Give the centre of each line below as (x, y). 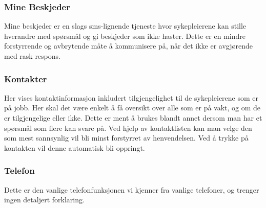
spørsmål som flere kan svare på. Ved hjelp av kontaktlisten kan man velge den (128, 128)
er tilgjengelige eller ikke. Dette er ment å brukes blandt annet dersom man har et (133, 118)
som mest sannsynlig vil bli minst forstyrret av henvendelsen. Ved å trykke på (126, 138)
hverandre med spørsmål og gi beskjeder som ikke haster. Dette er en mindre (125, 36)
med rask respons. (32, 56)
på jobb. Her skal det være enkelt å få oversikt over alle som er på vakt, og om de (132, 108)
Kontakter (26, 78)
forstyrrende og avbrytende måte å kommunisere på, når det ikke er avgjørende (129, 46)
